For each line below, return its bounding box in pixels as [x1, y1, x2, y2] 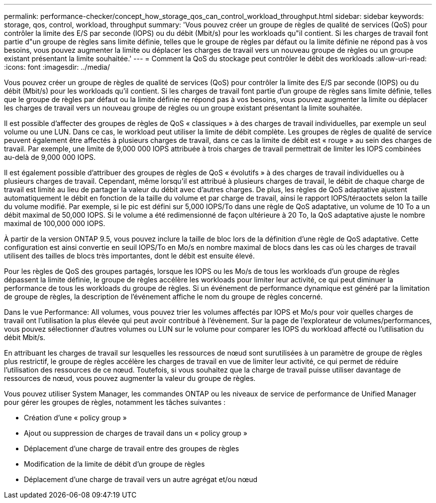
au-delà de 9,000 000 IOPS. [4, 153, 96, 161]
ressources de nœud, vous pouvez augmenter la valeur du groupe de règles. [4, 374, 256, 382]
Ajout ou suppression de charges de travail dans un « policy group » [24, 429, 247, 437]
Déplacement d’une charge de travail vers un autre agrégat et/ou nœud [24, 475, 258, 484]
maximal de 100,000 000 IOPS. [4, 219, 106, 228]
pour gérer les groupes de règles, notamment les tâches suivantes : [4, 398, 225, 406]
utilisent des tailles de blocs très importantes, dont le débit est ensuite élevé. [4, 251, 255, 260]
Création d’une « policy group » [24, 413, 127, 422]
